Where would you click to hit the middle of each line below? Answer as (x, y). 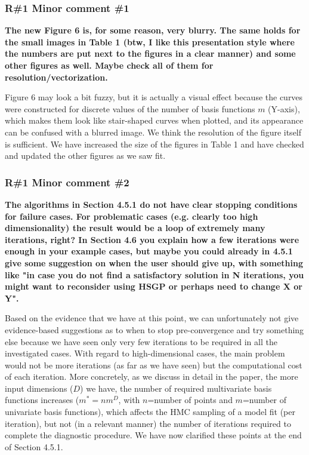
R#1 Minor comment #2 (67, 182)
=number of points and (190, 400)
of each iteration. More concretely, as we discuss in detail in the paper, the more (152, 376)
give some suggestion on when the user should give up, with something (154, 262)
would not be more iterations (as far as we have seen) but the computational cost (154, 365)
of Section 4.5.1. (34, 446)
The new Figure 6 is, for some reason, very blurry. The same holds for (153, 30)
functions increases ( (42, 400)
